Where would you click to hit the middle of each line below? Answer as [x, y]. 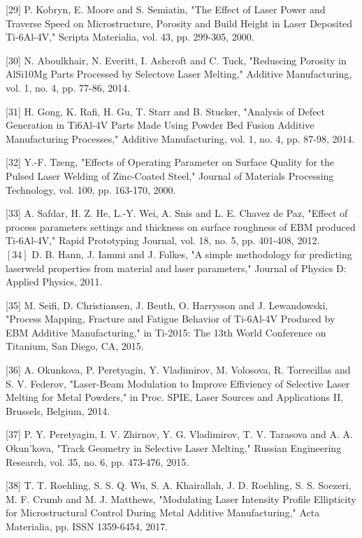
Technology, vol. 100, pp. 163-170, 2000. [91, 189]
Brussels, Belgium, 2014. [58, 410]
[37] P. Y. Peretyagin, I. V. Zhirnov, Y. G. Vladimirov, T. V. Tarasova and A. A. [179, 434]
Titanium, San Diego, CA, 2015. [75, 346]
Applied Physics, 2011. [54, 282]
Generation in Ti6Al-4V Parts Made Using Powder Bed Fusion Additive [160, 125]
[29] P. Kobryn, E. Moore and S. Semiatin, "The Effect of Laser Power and [166, 9]
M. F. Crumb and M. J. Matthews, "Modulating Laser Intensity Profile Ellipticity [181, 498]
